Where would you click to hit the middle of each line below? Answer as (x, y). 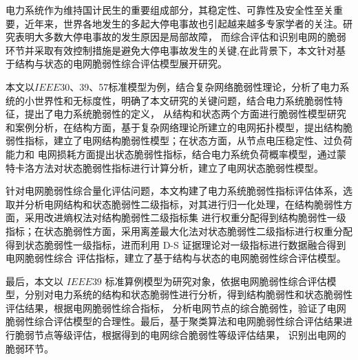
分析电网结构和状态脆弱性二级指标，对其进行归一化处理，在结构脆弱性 (183, 204)
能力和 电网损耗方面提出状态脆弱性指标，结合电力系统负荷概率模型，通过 (171, 154)
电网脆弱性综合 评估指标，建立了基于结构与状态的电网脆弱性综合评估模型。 (176, 258)
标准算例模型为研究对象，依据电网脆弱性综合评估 (216, 281)
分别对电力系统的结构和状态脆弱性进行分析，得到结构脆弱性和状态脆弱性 (188, 294)
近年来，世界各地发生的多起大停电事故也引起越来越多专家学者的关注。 (183, 23)
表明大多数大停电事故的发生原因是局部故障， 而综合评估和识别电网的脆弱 (180, 37)
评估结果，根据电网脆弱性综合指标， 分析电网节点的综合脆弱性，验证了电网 (176, 307)
